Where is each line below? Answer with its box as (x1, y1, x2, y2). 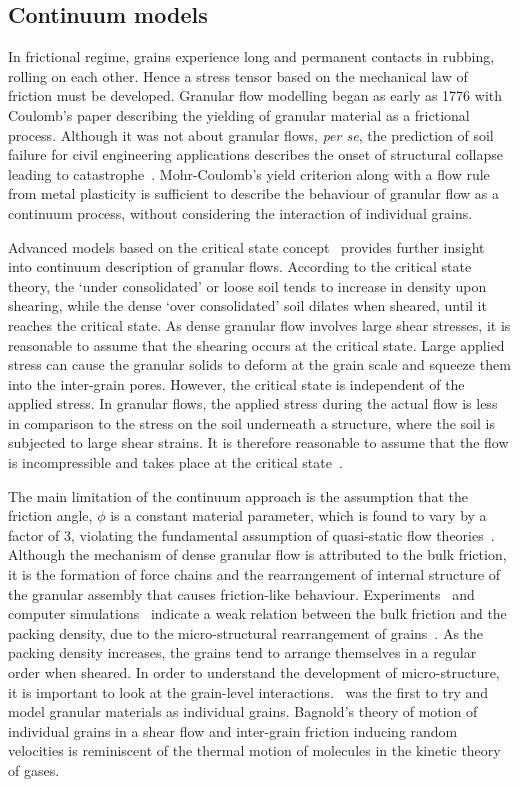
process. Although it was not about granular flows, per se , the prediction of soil (8, 124, 494, 145)
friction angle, (8, 505, 93, 526)
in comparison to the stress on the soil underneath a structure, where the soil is (8, 412, 495, 433)
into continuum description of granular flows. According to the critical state (8, 256, 472, 277)
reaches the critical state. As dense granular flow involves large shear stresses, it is (8, 314, 511, 335)
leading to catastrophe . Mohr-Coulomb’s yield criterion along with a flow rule (8, 163, 490, 184)
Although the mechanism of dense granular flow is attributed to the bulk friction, (8, 544, 507, 565)
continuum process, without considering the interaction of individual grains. (8, 202, 473, 223)
